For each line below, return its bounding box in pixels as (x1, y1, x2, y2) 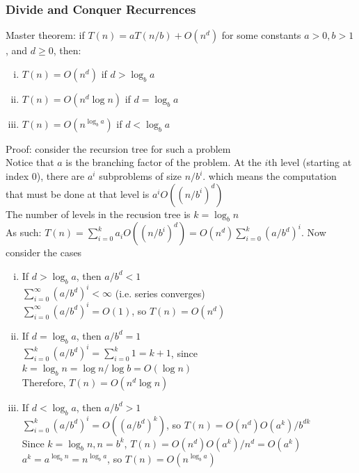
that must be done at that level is (6, 186, 150, 201)
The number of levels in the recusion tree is (6, 206, 191, 221)
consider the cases (6, 245, 82, 260)
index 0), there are (6, 169, 85, 183)
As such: (6, 225, 42, 240)
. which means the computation (202, 169, 337, 183)
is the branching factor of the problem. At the (65, 155, 262, 169)
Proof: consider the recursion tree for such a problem (6, 141, 231, 156)
